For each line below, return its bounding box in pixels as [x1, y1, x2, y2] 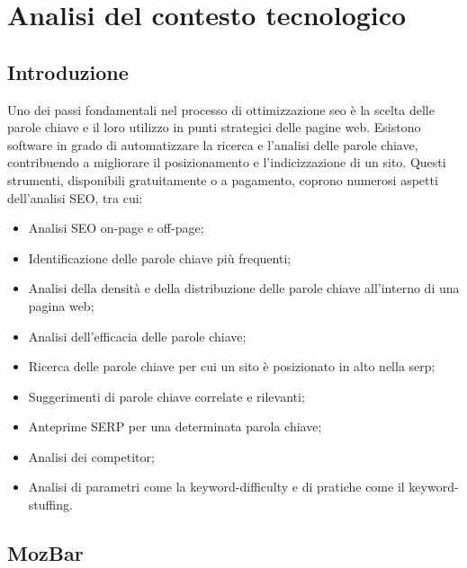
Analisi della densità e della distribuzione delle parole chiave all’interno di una [28, 279, 460, 297]
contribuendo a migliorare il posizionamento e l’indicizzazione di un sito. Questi [7, 153, 446, 172]
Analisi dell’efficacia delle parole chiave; [28, 326, 247, 345]
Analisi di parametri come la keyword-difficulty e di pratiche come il [28, 477, 405, 496]
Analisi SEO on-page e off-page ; [28, 218, 204, 237]
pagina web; [28, 296, 94, 315]
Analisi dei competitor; [28, 447, 155, 466]
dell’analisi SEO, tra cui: [7, 188, 143, 207]
